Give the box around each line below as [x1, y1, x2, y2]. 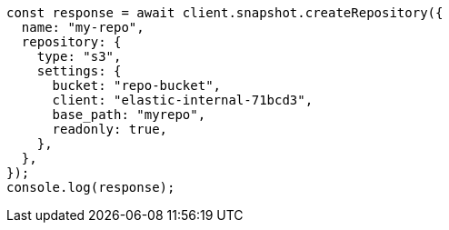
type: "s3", [36, 49, 122, 64]
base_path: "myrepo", [52, 107, 206, 122]
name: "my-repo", [21, 20, 145, 35]
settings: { [36, 64, 122, 78]
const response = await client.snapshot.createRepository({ [6, 5, 444, 20]
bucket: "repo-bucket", [52, 78, 222, 93]
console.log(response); [6, 180, 175, 195]
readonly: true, [52, 122, 168, 136]
